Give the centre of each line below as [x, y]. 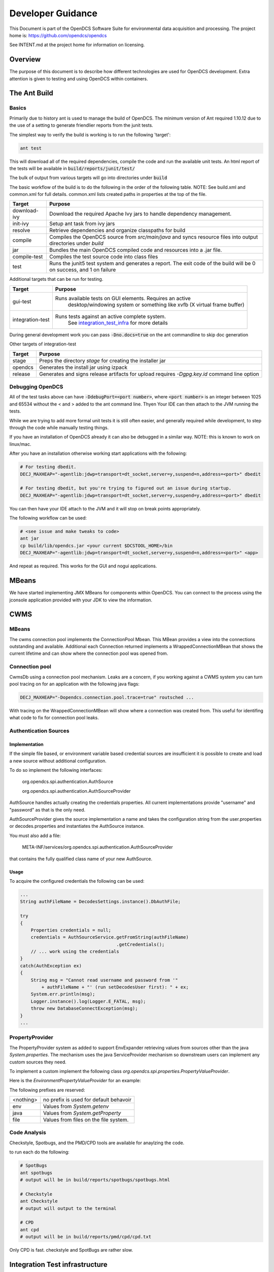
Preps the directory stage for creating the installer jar [102, 360]
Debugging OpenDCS [36, 387]
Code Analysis [28, 1133]
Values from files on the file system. [86, 1120]
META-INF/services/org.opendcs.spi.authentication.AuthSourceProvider [97, 847]
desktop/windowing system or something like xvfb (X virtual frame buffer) [156, 304]
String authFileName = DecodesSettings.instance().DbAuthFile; [100, 902]
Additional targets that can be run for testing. [56, 279]
